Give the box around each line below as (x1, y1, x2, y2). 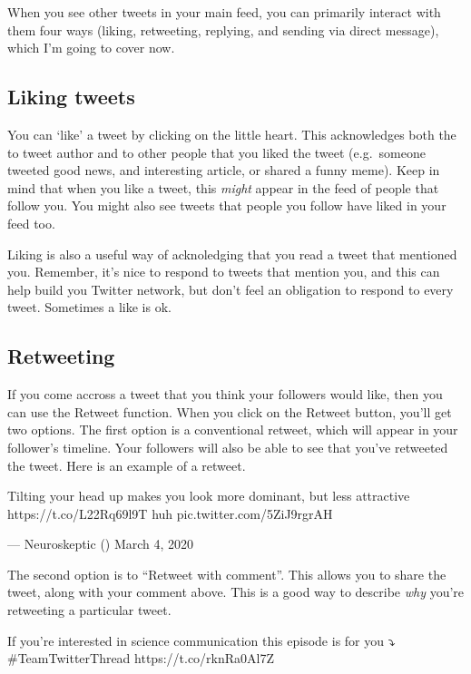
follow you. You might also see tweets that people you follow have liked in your (7, 196, 446, 215)
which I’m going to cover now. (7, 38, 175, 57)
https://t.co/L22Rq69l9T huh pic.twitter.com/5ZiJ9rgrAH (7, 503, 333, 523)
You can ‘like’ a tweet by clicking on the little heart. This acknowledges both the (7, 124, 456, 143)
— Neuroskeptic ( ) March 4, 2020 (7, 534, 194, 553)
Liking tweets (7, 83, 135, 111)
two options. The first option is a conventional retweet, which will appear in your (7, 420, 458, 439)
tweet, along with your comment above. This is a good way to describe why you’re (7, 582, 465, 601)
